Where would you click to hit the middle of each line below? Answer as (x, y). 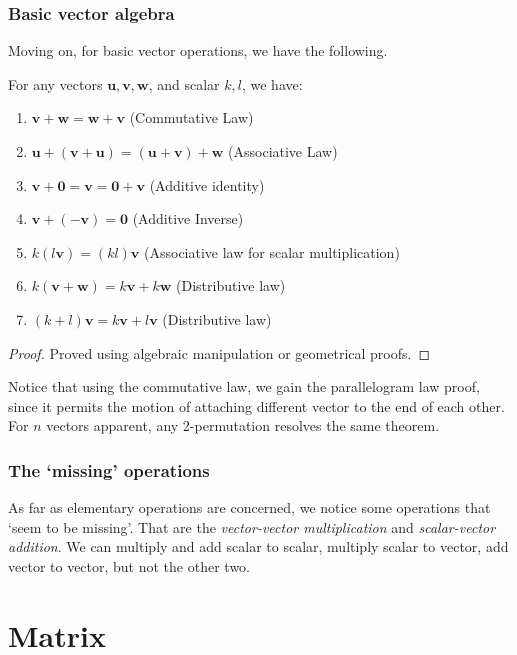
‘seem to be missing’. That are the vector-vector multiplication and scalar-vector (252, 526)
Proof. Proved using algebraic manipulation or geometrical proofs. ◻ (219, 352)
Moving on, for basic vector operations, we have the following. (198, 50)
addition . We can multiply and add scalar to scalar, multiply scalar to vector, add (258, 546)
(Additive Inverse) (188, 218)
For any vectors (55, 83)
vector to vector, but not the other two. (129, 565)
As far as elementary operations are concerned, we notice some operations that (249, 507)
